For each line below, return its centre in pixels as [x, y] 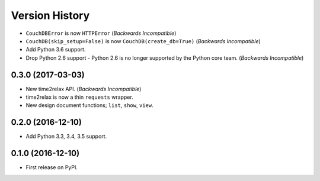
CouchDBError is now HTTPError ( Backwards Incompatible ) [101, 33]
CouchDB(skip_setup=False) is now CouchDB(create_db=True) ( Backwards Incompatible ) [143, 41]
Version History [50, 15]
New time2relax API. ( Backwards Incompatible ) [84, 89]
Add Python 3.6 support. [56, 50]
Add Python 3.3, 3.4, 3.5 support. [66, 137]
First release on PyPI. [52, 167]
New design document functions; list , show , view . [89, 105]
